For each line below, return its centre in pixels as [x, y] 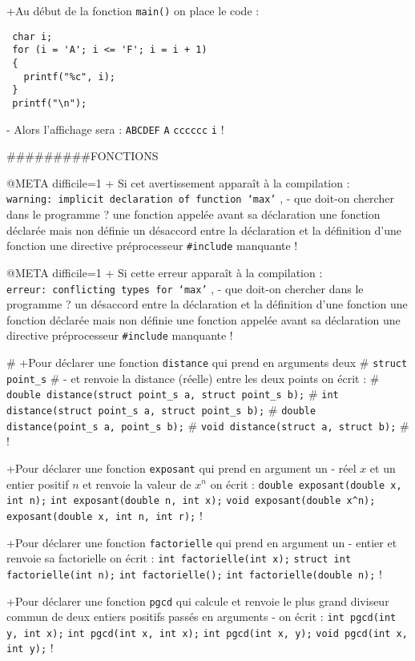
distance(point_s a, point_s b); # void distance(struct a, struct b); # [208, 425]
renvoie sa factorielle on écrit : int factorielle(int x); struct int [179, 558]
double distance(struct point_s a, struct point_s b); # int [173, 394]
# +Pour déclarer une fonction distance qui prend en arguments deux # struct [207, 363]
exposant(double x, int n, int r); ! [105, 515]
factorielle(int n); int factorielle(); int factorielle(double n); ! [194, 573]
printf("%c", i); [70, 77]
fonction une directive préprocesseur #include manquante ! [152, 246]
